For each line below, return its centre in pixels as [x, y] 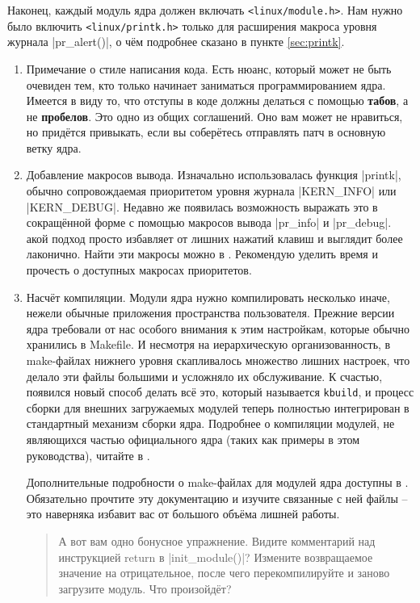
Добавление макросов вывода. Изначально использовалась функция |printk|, [214, 175]
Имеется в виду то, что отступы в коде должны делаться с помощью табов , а [217, 100]
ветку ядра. [54, 147]
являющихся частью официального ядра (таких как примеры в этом [193, 440]
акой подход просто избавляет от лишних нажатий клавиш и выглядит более [214, 238]
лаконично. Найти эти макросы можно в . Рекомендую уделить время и [202, 254]
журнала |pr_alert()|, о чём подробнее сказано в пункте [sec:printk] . [176, 42]
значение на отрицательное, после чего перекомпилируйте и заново [224, 573]
